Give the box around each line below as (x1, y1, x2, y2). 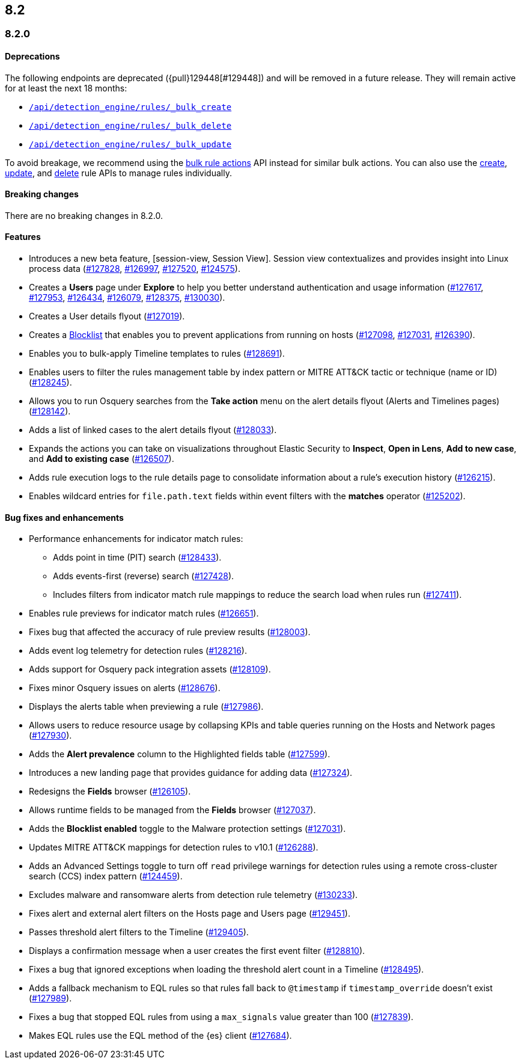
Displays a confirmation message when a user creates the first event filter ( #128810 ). (29, 946, 365, 956)
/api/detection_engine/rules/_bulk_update (29, 139, 232, 149)
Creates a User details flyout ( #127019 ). (29, 311, 185, 322)
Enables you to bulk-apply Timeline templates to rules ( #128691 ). (29, 348, 285, 359)
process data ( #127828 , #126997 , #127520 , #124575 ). (29, 263, 240, 274)
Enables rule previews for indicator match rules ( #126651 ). (29, 608, 259, 619)
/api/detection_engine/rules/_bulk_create (29, 102, 232, 112)
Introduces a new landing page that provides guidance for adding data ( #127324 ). (29, 767, 353, 778)
